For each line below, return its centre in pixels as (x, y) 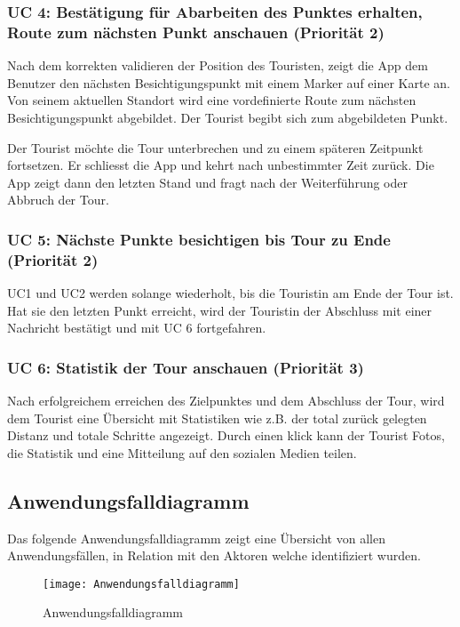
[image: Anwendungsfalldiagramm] (141, 584)
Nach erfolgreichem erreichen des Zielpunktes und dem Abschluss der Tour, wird (226, 401)
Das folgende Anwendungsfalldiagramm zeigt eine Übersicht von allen (196, 538)
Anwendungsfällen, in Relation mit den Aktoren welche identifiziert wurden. (214, 555)
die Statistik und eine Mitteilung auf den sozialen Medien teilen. (182, 452)
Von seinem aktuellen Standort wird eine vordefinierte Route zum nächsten (212, 100)
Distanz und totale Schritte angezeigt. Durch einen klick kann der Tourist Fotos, (226, 435)
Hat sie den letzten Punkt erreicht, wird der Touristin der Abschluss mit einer (220, 310)
